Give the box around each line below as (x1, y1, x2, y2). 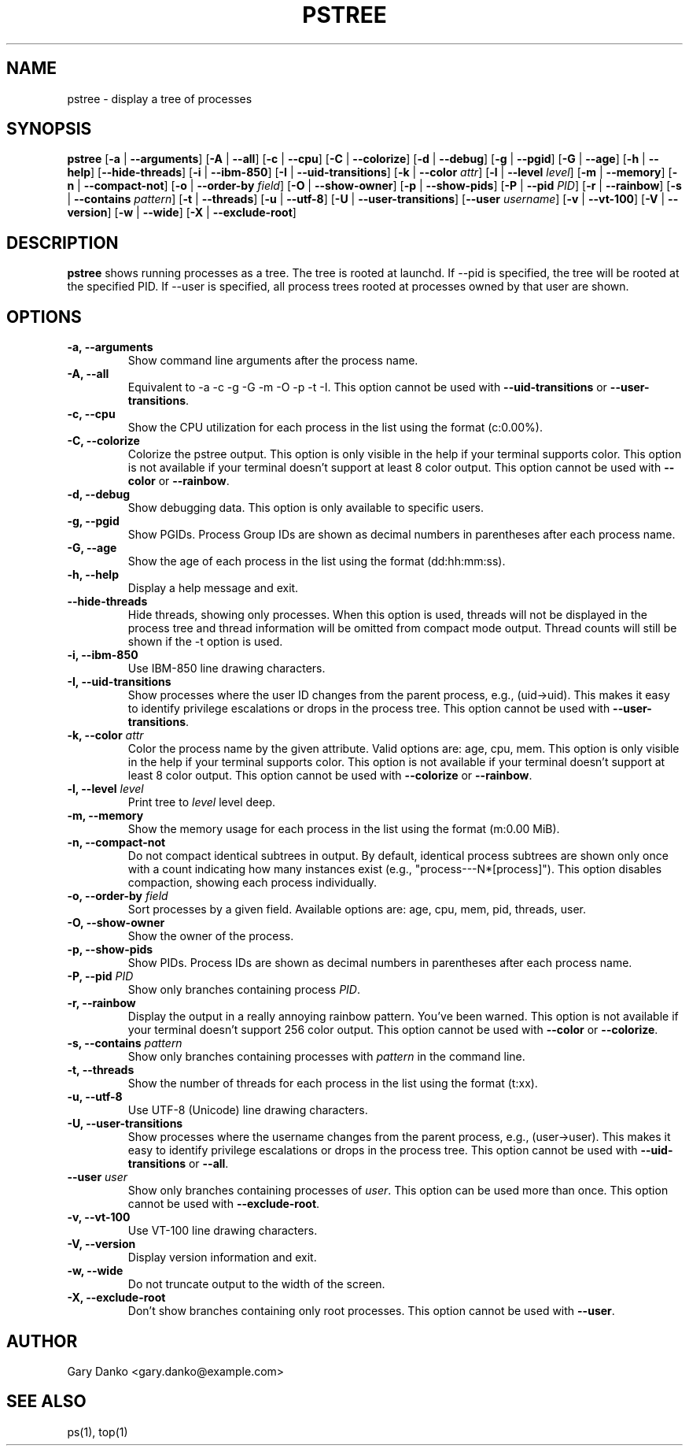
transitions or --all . (127, 1157, 229, 1171)
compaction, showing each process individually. (127, 876, 378, 890)
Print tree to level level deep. (127, 795, 276, 809)
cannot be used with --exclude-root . (127, 1197, 320, 1211)
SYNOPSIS (6, 119, 92, 139)
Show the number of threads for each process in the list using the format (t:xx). (127, 1076, 538, 1091)
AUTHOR (6, 1331, 78, 1351)
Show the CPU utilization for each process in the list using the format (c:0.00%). (127, 420, 543, 435)
